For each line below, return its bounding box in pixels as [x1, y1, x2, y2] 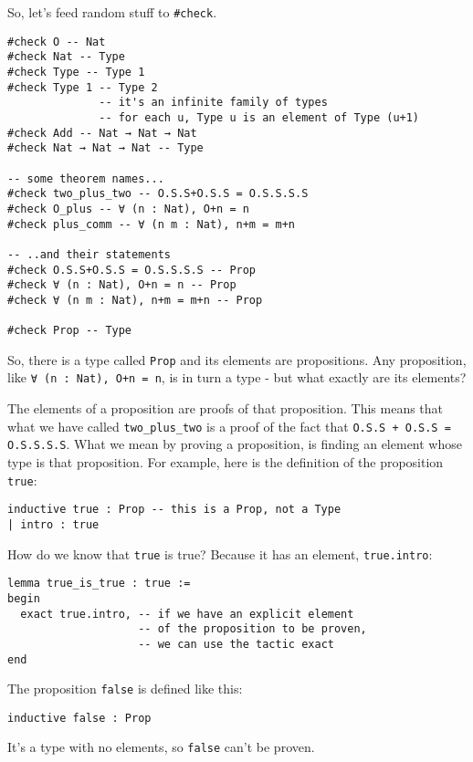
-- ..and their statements [7, 247, 171, 261]
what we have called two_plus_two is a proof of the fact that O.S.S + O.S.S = [7, 416, 451, 435]
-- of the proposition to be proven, [138, 622, 367, 636]
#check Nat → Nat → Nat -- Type [7, 141, 204, 155]
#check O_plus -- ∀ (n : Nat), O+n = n [7, 202, 249, 215]
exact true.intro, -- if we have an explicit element [20, 607, 354, 621]
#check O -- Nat [7, 35, 106, 48]
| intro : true [7, 517, 100, 531]
